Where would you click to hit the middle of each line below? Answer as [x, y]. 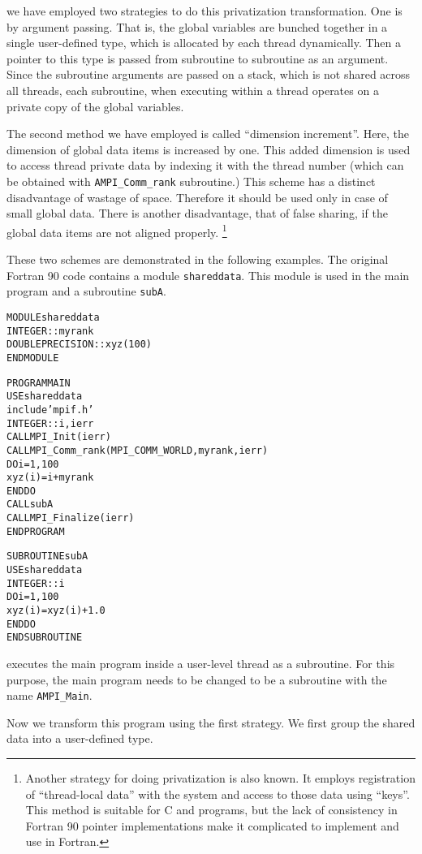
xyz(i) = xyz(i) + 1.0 [56, 611]
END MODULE [33, 358]
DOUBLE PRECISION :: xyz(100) [79, 345]
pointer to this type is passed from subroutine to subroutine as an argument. [198, 58]
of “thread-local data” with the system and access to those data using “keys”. [217, 794]
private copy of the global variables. [95, 106]
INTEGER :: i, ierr [50, 423]
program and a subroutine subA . [86, 291]
